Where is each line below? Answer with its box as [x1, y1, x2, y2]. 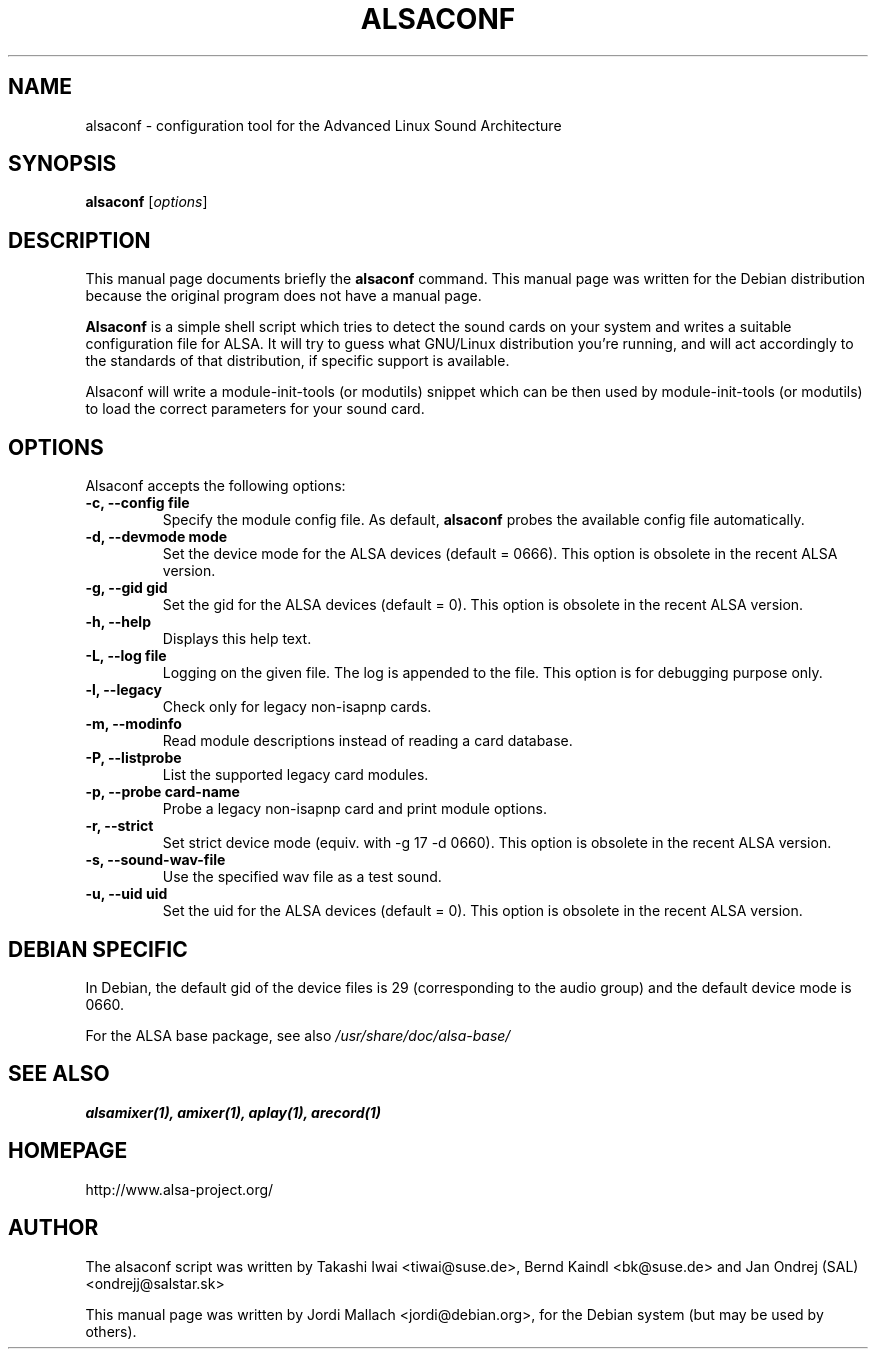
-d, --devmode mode [85, 528, 228, 546]
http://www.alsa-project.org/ [85, 1180, 274, 1198]
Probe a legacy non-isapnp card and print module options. [162, 800, 547, 818]
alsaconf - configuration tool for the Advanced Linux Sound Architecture [85, 116, 562, 134]
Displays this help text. [162, 630, 312, 648]
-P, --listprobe [85, 749, 182, 767]
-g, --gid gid [85, 579, 168, 597]
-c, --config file [85, 494, 190, 512]
